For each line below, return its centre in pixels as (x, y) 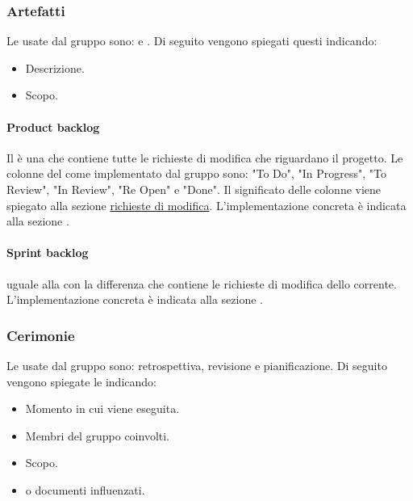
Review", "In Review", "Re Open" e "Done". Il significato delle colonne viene (194, 189)
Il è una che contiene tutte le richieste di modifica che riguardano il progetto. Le (205, 157)
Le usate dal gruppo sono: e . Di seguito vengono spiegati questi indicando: (192, 41)
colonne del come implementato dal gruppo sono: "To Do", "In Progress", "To (197, 173)
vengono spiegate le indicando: (81, 381)
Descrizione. (55, 67)
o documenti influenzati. (85, 489)
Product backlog (53, 126)
